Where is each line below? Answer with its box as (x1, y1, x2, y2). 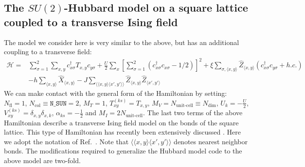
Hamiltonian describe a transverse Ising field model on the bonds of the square (4, 117, 239, 127)
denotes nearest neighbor (174, 136, 248, 146)
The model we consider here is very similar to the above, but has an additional (4, 37, 239, 47)
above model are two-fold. (4, 155, 81, 166)
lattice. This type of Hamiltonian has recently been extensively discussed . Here (4, 127, 241, 137)
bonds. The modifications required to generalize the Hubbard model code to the (4, 146, 242, 156)
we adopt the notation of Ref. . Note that (4, 136, 129, 146)
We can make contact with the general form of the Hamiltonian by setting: (4, 88, 227, 98)
